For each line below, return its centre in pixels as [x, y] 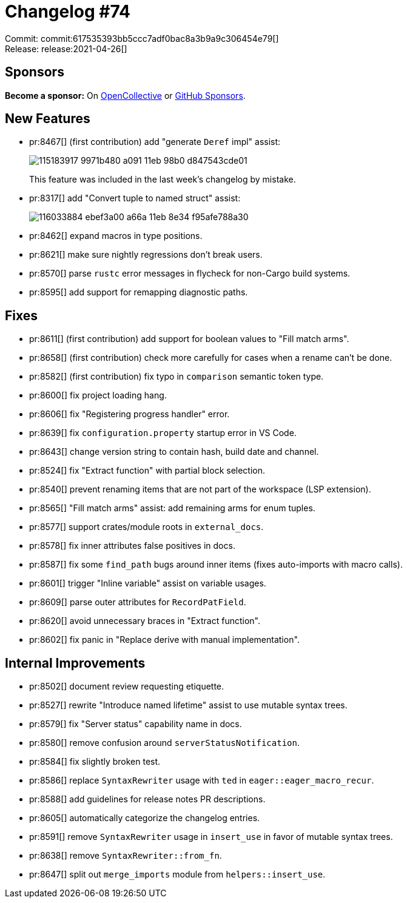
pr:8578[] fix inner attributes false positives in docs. [132, 546]
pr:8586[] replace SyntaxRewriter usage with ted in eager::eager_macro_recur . [202, 780]
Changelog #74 [68, 12]
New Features [48, 119]
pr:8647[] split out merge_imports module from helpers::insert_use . [177, 874]
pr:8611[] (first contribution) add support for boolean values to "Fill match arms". [189, 339]
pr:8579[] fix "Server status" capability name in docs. [136, 724]
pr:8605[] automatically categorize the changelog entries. [145, 818]
